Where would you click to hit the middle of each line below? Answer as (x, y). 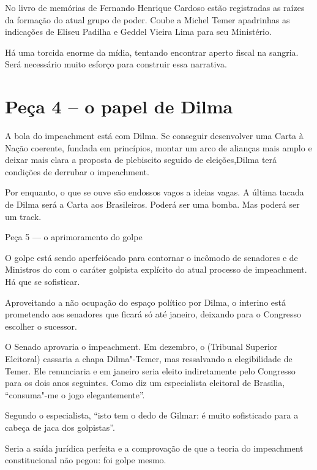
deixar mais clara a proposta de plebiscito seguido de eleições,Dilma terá (141, 160)
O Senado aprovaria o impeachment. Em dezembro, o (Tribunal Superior (141, 347)
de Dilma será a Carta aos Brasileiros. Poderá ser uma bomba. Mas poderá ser (152, 204)
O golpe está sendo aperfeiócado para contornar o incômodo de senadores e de (151, 257)
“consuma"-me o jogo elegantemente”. (75, 394)
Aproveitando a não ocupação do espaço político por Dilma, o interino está (145, 302)
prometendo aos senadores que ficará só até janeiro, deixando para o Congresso (153, 314)
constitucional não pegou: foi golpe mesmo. (86, 460)
